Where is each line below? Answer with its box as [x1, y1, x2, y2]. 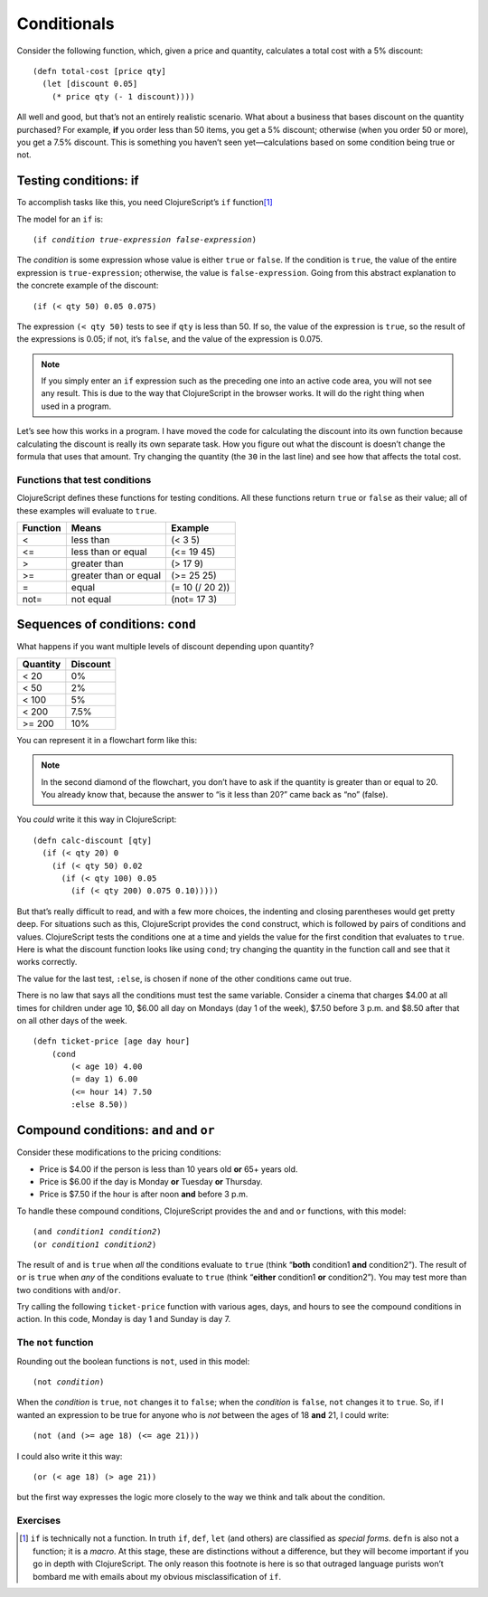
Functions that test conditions [16, 473, 152, 486]
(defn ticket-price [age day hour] [33, 1036, 191, 1046]
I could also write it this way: [16, 1451, 123, 1461]
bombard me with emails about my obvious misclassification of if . [33, 1571, 282, 1582]
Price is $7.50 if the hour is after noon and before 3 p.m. [39, 1189, 249, 1200]
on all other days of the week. [16, 1015, 127, 1025]
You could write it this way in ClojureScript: [16, 814, 177, 825]
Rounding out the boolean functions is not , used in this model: [16, 1356, 250, 1366]
